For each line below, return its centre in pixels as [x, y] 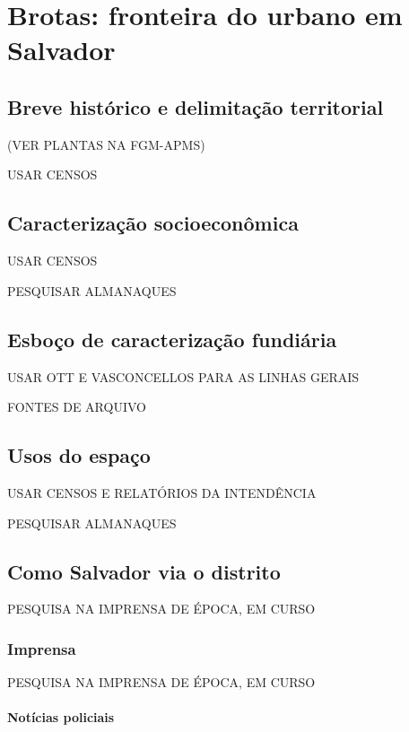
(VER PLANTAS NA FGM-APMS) [106, 144]
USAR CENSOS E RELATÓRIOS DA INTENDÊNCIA [162, 492]
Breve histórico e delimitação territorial [196, 106]
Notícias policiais [61, 717]
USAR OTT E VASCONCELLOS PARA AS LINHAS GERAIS [183, 376]
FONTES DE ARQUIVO [77, 407]
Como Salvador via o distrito [144, 571]
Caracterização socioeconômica [153, 223]
